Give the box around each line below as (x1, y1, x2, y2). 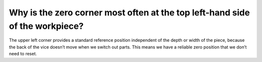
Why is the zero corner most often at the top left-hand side (9, 7, 250, 18)
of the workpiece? (9, 21, 84, 31)
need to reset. (9, 51, 37, 57)
